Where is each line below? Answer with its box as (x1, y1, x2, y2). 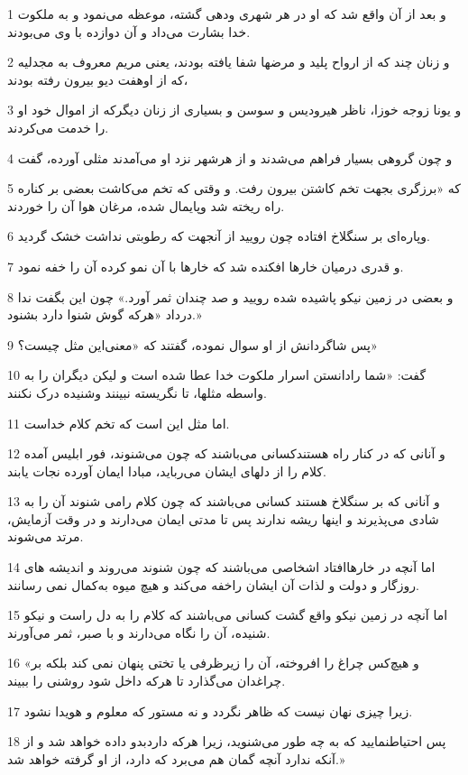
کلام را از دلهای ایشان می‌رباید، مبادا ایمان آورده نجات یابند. (7, 461, 326, 480)
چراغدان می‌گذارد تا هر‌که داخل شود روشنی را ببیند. (7, 671, 286, 690)
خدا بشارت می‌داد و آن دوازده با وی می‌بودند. (7, 22, 251, 41)
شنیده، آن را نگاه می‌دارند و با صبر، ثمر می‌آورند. (7, 623, 271, 641)
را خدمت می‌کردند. (7, 117, 109, 136)
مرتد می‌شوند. (7, 527, 84, 546)
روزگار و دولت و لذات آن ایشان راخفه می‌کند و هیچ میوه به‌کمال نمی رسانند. (7, 575, 419, 594)
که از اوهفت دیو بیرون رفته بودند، (7, 69, 188, 88)
